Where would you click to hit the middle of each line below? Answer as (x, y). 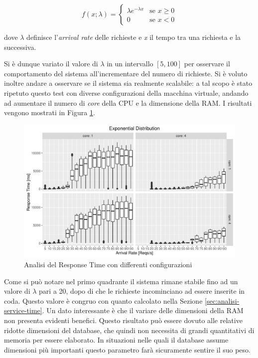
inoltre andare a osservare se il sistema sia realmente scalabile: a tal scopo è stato (128, 83)
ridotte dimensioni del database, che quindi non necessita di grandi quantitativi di (129, 330)
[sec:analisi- (222, 300)
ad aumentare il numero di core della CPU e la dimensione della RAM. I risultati (128, 102)
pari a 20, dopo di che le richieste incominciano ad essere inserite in (142, 291)
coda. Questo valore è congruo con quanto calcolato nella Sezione (103, 300)
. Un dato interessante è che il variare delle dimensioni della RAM (143, 310)
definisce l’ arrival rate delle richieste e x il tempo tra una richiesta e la (134, 37)
